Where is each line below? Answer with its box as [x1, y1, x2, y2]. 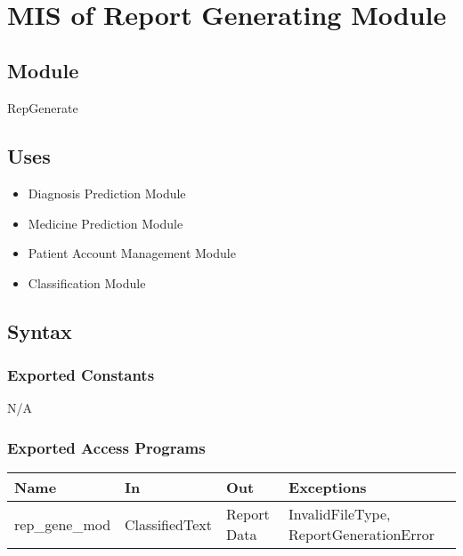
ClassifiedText [125, 513, 213, 535]
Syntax [7, 317, 72, 344]
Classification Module [28, 273, 146, 292]
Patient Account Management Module [28, 244, 236, 262]
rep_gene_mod [14, 513, 111, 535]
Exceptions [288, 477, 367, 498]
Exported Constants [7, 364, 155, 386]
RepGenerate [7, 99, 78, 117]
